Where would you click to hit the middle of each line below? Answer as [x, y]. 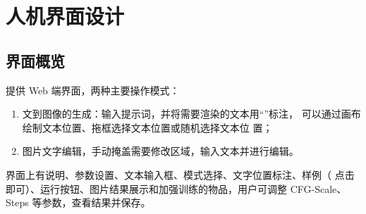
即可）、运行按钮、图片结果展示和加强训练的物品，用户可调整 [146, 188]
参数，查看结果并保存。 [96, 202]
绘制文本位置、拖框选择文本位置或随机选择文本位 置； [147, 127]
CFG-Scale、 [318, 188]
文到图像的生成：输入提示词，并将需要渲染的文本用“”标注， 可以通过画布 [191, 114]
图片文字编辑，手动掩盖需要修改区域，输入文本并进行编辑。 [160, 151]
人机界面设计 [65, 16]
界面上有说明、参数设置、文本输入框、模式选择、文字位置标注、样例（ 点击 [180, 174]
